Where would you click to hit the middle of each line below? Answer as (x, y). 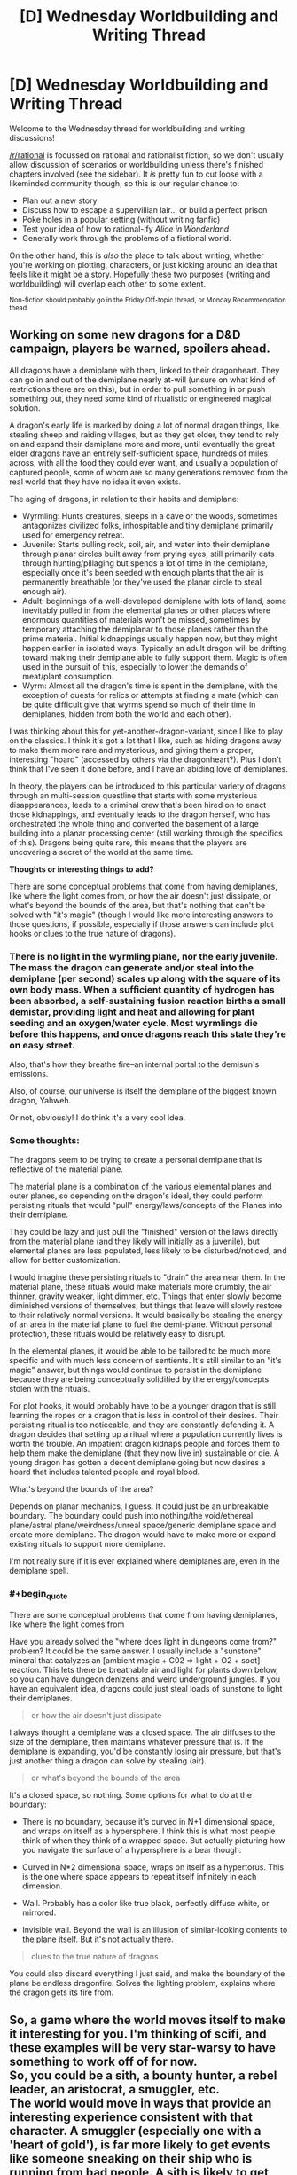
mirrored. (39, 1912)
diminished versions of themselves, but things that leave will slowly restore (146, 1306)
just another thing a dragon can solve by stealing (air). (108, 1760)
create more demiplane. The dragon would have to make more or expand (143, 1535)
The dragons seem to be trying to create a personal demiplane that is (136, 1160)
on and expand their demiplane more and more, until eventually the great (142, 444)
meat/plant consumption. (68, 676)
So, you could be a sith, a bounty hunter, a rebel (143, 2076)
